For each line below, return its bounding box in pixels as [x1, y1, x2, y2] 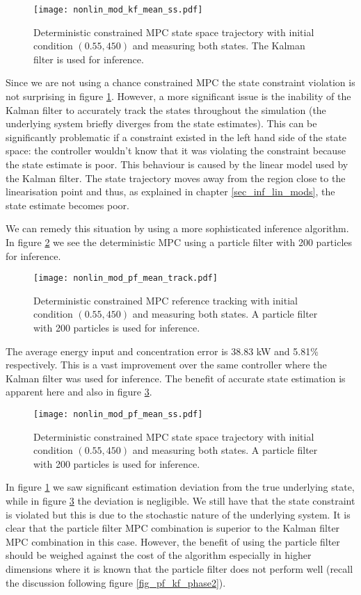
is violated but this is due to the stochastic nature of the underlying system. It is [6, 507, 351, 521]
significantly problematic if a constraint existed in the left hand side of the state [6, 129, 347, 144]
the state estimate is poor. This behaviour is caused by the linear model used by [6, 157, 348, 171]
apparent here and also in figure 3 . [6, 384, 152, 399]
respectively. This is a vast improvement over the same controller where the [6, 357, 327, 372]
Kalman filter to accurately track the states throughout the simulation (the [6, 102, 326, 117]
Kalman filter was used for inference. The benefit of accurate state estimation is [6, 370, 346, 385]
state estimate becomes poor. [6, 197, 129, 212]
